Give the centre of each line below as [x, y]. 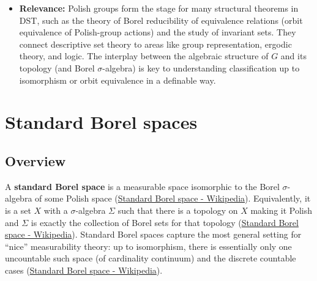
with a [56, 210]
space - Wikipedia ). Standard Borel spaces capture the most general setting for [153, 234]
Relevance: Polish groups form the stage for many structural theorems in [159, 8]
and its [293, 56]
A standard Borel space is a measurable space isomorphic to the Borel [142, 186]
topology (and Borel [57, 68]
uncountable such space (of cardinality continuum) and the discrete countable [151, 258]
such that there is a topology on [178, 210]
